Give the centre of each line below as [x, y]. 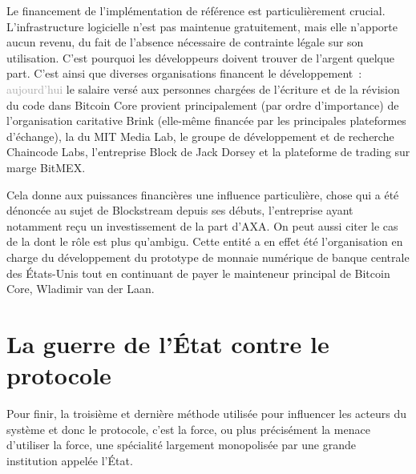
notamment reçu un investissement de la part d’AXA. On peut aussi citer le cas [202, 225]
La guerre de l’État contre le [168, 343]
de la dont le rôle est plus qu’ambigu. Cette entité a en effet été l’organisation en [205, 241]
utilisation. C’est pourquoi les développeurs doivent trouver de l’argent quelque [200, 57]
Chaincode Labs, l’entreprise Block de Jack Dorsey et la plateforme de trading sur [208, 152]
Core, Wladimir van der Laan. [81, 289]
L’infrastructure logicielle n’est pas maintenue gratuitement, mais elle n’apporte [202, 26]
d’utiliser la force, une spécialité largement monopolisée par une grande [181, 445]
